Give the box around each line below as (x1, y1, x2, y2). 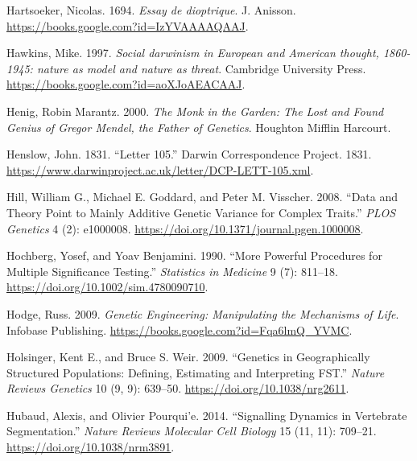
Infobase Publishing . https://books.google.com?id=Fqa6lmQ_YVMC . (6, 321, 353, 338)
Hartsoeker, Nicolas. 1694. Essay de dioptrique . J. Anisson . (6, 2, 296, 18)
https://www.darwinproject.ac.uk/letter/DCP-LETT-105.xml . (6, 161, 314, 178)
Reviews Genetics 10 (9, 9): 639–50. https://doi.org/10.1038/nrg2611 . (6, 380, 349, 397)
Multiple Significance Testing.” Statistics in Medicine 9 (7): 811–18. (6, 262, 338, 279)
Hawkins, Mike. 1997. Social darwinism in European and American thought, (6, 44, 379, 61)
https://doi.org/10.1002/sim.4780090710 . (6, 278, 208, 295)
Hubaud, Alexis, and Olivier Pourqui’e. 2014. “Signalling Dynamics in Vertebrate (6, 406, 407, 423)
